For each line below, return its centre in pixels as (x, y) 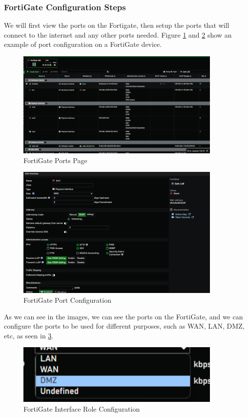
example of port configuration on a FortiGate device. (83, 44)
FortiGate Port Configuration (67, 300)
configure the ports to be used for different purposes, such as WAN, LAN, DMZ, (124, 326)
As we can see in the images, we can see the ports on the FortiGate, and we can (124, 316)
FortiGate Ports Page (55, 160)
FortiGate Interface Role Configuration (82, 408)
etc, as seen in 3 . (29, 335)
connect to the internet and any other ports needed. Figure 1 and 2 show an (118, 34)
